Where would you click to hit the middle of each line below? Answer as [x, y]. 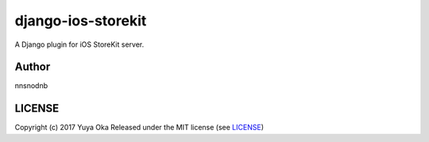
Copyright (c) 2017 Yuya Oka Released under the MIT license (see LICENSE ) [139, 128]
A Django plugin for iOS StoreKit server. [79, 44]
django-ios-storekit [81, 21]
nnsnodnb [31, 86]
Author [33, 67]
